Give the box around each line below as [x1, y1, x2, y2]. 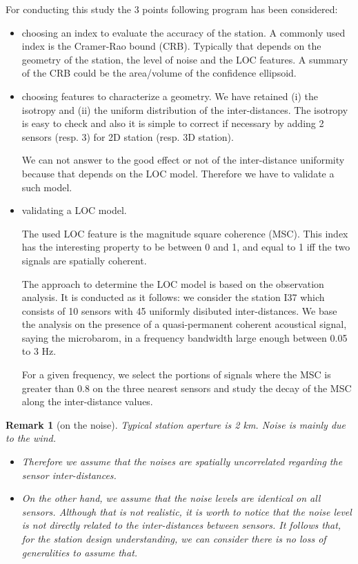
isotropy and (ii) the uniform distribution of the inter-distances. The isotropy [21, 102, 348, 117]
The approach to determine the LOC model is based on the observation [21, 276, 324, 291]
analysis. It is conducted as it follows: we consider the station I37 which [21, 290, 325, 304]
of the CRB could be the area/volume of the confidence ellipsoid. [21, 66, 297, 80]
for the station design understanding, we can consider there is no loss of [21, 532, 326, 545]
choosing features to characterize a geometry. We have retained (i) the [21, 88, 319, 103]
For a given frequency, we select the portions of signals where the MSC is [21, 367, 331, 382]
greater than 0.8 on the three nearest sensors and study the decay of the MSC [21, 380, 352, 395]
